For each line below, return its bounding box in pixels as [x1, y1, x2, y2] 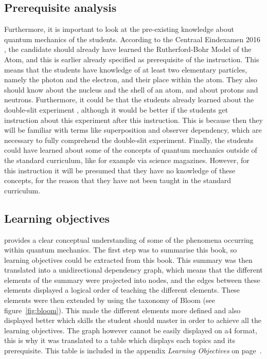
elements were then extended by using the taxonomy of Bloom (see [4, 295, 215, 306]
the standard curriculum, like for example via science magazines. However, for [4, 154, 250, 165]
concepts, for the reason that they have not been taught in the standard [4, 175, 231, 186]
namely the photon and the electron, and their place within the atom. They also [4, 74, 257, 85]
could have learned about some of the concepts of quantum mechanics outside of [4, 145, 257, 155]
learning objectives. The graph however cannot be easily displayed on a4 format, [4, 325, 257, 335]
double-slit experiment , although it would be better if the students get [4, 104, 228, 115]
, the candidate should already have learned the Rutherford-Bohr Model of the [4, 44, 252, 55]
